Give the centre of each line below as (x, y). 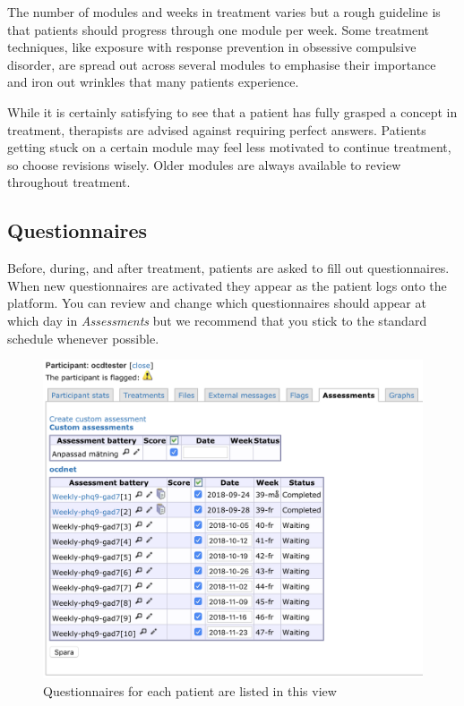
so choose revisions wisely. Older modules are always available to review (204, 164)
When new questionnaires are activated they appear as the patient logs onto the (227, 285)
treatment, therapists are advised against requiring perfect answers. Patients (217, 129)
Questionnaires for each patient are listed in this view (190, 690)
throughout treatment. (69, 182)
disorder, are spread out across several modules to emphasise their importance (222, 64)
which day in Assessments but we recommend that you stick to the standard (217, 320)
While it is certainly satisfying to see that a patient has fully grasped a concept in (232, 111)
